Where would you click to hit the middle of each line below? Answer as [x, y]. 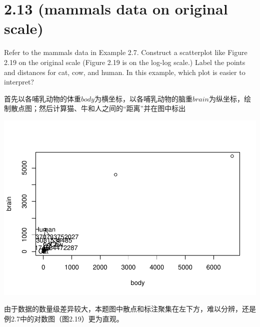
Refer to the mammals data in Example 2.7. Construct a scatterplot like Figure [126, 52]
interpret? [19, 82]
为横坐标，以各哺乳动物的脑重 [143, 98]
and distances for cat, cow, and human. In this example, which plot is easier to [125, 72]
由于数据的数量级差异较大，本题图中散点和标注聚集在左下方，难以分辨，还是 [130, 309]
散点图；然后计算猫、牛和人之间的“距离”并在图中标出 [98, 108]
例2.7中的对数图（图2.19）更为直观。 [64, 318]
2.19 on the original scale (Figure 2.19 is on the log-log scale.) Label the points [125, 62]
